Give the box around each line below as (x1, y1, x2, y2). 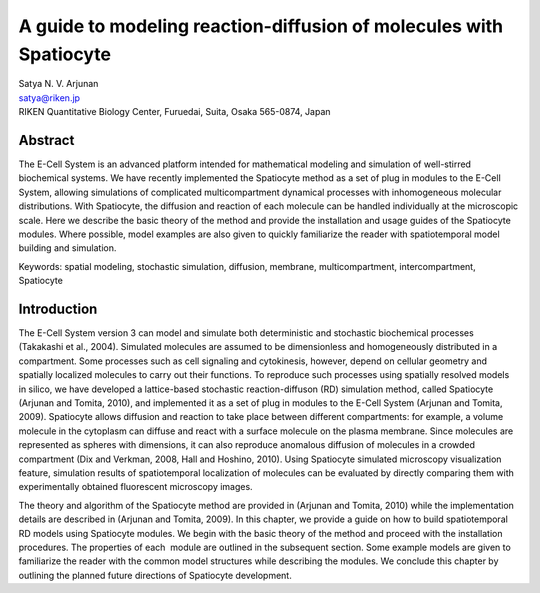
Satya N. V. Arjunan (18, 78, 99, 90)
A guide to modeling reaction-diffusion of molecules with (18, 15, 504, 37)
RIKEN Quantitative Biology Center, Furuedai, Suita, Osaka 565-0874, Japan (18, 106, 331, 118)
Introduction (18, 300, 98, 317)
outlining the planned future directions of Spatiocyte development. (18, 569, 292, 581)
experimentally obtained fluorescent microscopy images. (18, 481, 254, 493)
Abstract (18, 131, 75, 149)
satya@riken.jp (18, 91, 80, 104)
